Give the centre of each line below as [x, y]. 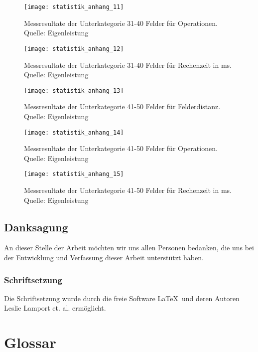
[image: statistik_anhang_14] [74, 132]
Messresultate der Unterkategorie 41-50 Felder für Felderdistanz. [122, 106]
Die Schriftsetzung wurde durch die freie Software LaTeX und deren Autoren [122, 298]
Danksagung [36, 227]
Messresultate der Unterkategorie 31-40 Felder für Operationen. [121, 23]
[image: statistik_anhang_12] [74, 49]
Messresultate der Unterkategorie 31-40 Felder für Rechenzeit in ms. [128, 65]
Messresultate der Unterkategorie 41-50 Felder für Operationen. [121, 148]
